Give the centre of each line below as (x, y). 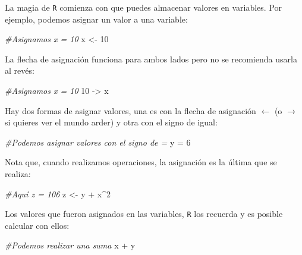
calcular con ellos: (37, 225)
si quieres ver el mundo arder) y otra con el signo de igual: (111, 122)
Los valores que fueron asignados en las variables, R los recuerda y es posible (144, 214)
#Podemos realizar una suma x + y (70, 245)
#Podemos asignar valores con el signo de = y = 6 (98, 142)
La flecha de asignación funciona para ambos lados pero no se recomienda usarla (151, 59)
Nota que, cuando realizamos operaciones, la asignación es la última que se (141, 162)
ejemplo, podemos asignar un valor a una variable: (96, 19)
